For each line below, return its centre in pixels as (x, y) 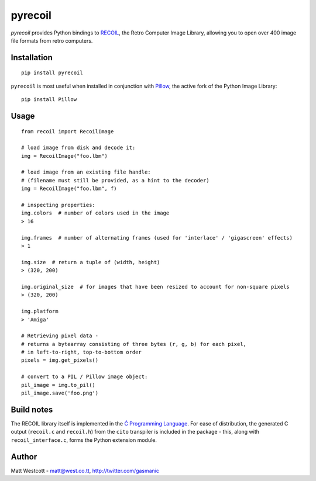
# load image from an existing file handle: (86, 172)
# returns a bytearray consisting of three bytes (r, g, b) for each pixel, (134, 344)
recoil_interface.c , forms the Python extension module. (84, 440)
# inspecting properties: (59, 205)
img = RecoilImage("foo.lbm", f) (69, 189)
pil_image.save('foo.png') (60, 393)
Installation (32, 58)
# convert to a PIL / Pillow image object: (85, 377)
